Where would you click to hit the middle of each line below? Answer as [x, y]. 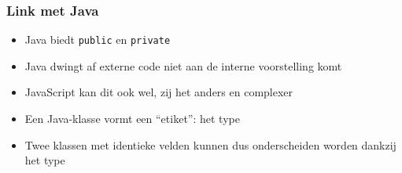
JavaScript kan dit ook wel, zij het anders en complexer [159, 92]
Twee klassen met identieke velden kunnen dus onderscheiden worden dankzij [210, 144]
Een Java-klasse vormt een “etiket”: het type [132, 119]
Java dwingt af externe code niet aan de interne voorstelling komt [183, 65]
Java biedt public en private [98, 40]
